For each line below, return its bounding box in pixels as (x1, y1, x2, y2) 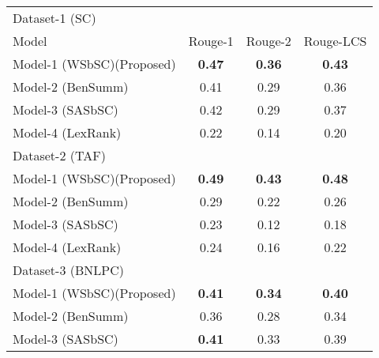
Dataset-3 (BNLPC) (13, 261, 124, 279)
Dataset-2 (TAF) (13, 146, 106, 164)
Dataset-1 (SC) (13, 9, 96, 27)
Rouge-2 (246, 32, 291, 50)
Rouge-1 (188, 32, 234, 50)
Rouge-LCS (303, 32, 367, 50)
